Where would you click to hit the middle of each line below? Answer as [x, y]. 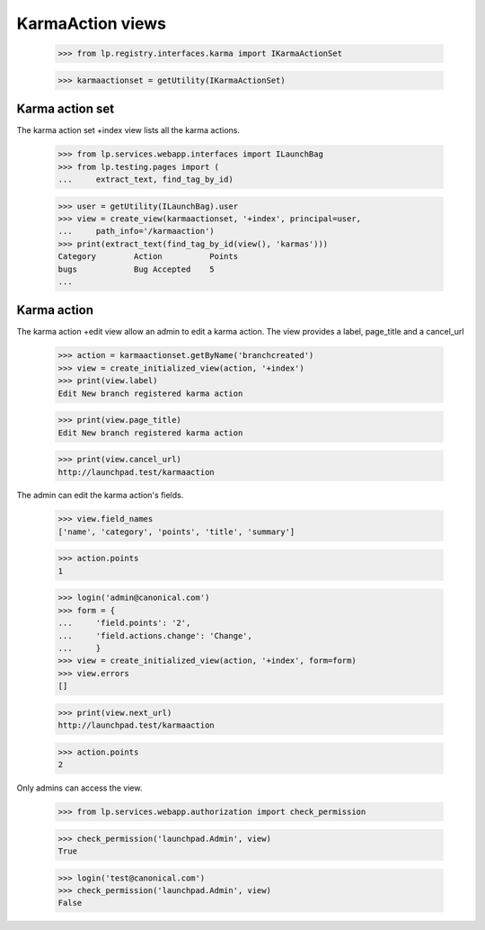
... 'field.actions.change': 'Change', [155, 635]
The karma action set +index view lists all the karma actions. [128, 130]
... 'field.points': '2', [124, 623]
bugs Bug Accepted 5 [136, 269]
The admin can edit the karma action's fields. [100, 496]
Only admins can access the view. [79, 788]
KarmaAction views [91, 23]
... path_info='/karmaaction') [136, 231]
